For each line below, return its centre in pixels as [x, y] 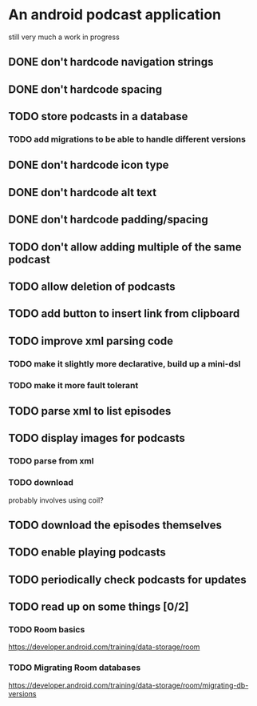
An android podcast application [115, 15]
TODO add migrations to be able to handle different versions [127, 139]
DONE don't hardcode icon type [89, 165]
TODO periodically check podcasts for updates [128, 579]
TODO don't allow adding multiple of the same [125, 247]
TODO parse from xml [51, 461]
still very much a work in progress [64, 37]
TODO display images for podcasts [97, 438]
